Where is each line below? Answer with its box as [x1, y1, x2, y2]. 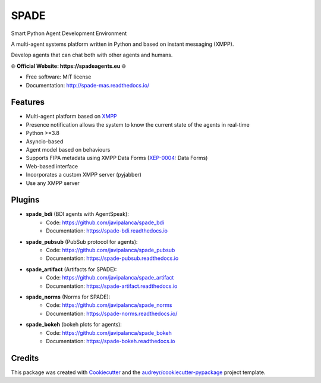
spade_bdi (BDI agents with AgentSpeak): [26, 211, 129, 218]
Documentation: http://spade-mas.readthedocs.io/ [26, 81, 150, 89]
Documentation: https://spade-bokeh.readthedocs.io [46, 337, 175, 344]
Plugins [11, 195, 40, 205]
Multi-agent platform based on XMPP [26, 113, 117, 120]
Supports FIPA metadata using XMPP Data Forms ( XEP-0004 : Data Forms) [26, 155, 208, 162]
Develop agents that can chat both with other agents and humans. [11, 51, 173, 59]
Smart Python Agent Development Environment [11, 30, 127, 37]
